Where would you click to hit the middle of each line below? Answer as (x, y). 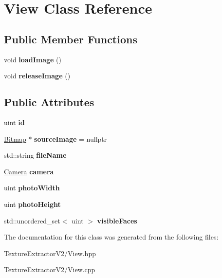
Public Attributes (49, 102)
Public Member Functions (71, 39)
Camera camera (29, 171)
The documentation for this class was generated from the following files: (111, 237)
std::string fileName (35, 155)
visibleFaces (117, 220)
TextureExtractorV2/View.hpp (50, 253)
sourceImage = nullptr (71, 139)
